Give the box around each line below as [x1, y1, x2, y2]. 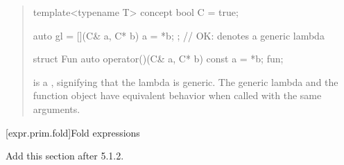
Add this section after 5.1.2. [6, 148, 124, 163]
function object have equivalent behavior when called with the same [33, 88, 322, 103]
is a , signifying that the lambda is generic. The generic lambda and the [33, 74, 338, 89]
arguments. [33, 101, 80, 116]
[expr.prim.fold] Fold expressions [6, 125, 140, 139]
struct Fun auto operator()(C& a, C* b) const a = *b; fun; [33, 51, 284, 66]
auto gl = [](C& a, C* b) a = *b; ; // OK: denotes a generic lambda [33, 28, 325, 42]
